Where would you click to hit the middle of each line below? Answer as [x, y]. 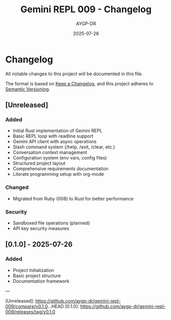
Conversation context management [50, 152]
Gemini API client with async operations [55, 142]
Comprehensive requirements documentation [60, 169]
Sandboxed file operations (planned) [51, 223]
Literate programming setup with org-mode [58, 174]
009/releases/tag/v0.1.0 [30, 312]
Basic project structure [37, 276]
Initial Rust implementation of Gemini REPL [57, 131]
